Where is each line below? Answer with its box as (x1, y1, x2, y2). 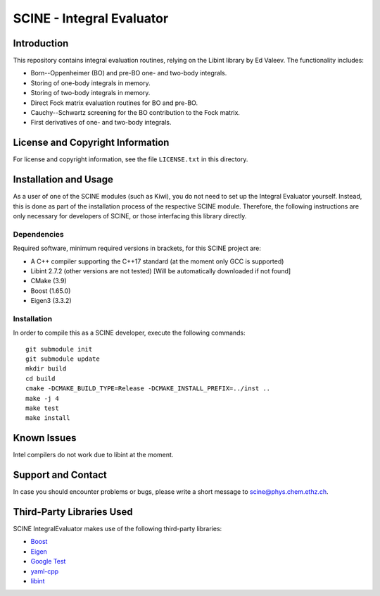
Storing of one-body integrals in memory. (30, 78, 151, 87)
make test (25, 404, 59, 412)
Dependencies (13, 229, 65, 239)
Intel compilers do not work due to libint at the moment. (13, 451, 174, 459)
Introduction (13, 37, 69, 49)
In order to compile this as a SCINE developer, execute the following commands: (13, 328, 246, 337)
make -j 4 (25, 395, 59, 402)
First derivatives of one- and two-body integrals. (30, 118, 172, 127)
